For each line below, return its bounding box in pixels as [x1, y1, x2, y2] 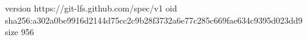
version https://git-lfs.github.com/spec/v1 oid [5, 2, 177, 14]
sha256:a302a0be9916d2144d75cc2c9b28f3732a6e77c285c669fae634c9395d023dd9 [5, 13, 303, 26]
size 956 [5, 25, 34, 38]
